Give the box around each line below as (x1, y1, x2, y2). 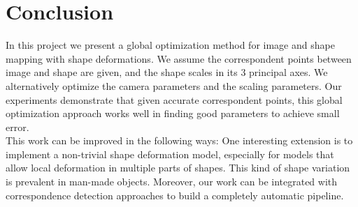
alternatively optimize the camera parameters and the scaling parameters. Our (6, 78, 342, 93)
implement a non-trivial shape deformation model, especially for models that (6, 146, 334, 161)
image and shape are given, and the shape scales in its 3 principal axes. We (6, 65, 328, 79)
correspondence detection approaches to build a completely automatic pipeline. (6, 187, 344, 202)
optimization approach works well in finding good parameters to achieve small (6, 106, 340, 121)
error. (6, 119, 29, 134)
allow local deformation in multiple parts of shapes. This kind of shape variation (6, 160, 350, 175)
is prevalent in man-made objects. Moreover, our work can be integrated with (6, 174, 338, 189)
